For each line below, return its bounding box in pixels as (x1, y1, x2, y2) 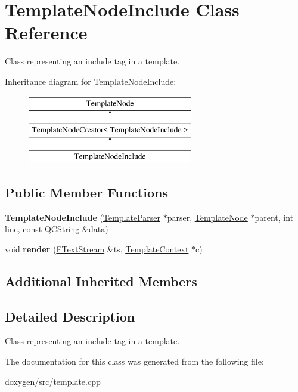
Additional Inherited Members (5, 271, 197, 290)
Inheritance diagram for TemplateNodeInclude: (5, 75, 176, 87)
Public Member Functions (5, 183, 168, 201)
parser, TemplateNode (167, 211, 248, 223)
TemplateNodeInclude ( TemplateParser (5, 211, 161, 223)
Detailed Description (5, 307, 135, 325)
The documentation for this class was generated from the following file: (5, 355, 264, 368)
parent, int (254, 211, 294, 223)
